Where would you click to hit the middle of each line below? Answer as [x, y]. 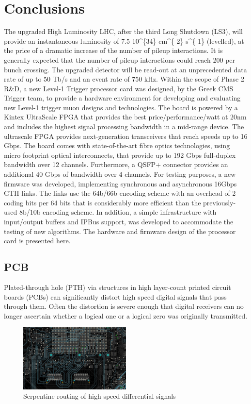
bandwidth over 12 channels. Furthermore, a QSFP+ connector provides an [116, 164]
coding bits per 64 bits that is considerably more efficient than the [102, 202]
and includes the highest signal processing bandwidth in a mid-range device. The [124, 126]
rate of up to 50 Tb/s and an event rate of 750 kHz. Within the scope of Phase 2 [124, 79]
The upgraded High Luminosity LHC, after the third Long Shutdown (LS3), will [123, 31]
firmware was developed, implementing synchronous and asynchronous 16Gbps [120, 183]
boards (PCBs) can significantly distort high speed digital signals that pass [115, 296]
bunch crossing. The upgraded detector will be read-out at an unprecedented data [125, 69]
